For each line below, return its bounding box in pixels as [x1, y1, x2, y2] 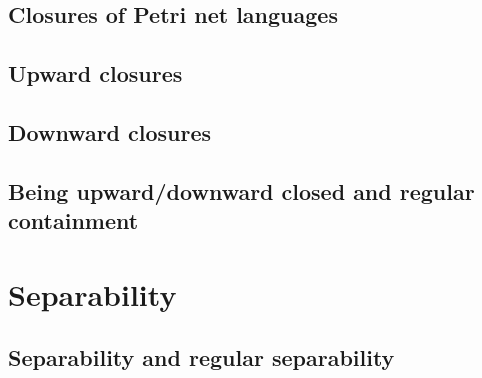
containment [8, 205, 139, 236]
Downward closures [8, 116, 212, 147]
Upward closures [8, 58, 183, 89]
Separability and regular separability [8, 342, 395, 373]
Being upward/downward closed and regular [8, 175, 475, 206]
